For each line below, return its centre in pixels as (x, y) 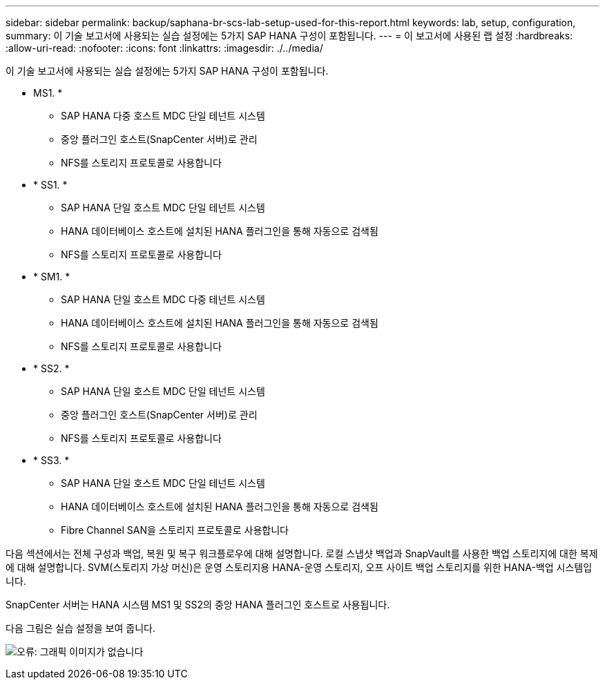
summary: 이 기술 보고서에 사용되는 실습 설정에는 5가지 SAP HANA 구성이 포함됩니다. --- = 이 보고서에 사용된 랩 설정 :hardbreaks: (289, 36)
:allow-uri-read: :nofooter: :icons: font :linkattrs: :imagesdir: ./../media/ (164, 48)
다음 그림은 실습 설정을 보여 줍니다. (80, 628)
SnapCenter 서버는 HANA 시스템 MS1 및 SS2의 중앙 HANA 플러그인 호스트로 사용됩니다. (198, 605)
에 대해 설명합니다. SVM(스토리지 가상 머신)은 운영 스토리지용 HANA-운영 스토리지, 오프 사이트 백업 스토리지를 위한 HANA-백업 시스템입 (299, 567)
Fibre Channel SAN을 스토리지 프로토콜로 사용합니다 (175, 530)
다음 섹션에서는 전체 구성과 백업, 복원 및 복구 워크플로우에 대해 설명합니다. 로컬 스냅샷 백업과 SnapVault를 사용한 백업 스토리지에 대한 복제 (302, 553)
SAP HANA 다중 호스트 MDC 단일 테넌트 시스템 (163, 116)
